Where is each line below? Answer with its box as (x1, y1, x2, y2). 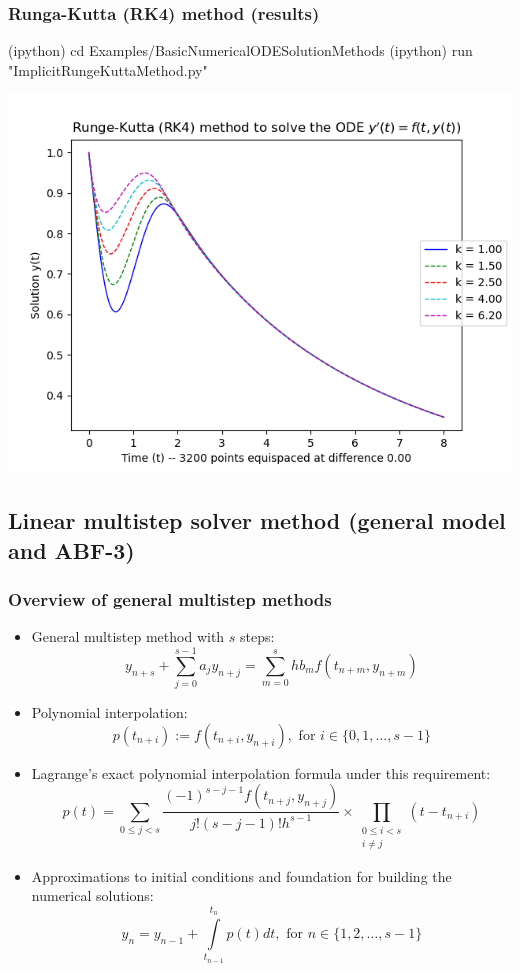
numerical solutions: (31, 885, 154, 906)
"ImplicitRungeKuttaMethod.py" (8, 59, 208, 80)
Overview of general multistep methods (8, 587, 332, 612)
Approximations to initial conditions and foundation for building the (31, 865, 452, 886)
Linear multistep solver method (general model (8, 505, 506, 536)
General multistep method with (31, 626, 225, 647)
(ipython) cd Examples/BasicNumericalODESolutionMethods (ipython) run (8, 40, 473, 61)
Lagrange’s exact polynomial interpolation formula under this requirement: (31, 762, 491, 783)
